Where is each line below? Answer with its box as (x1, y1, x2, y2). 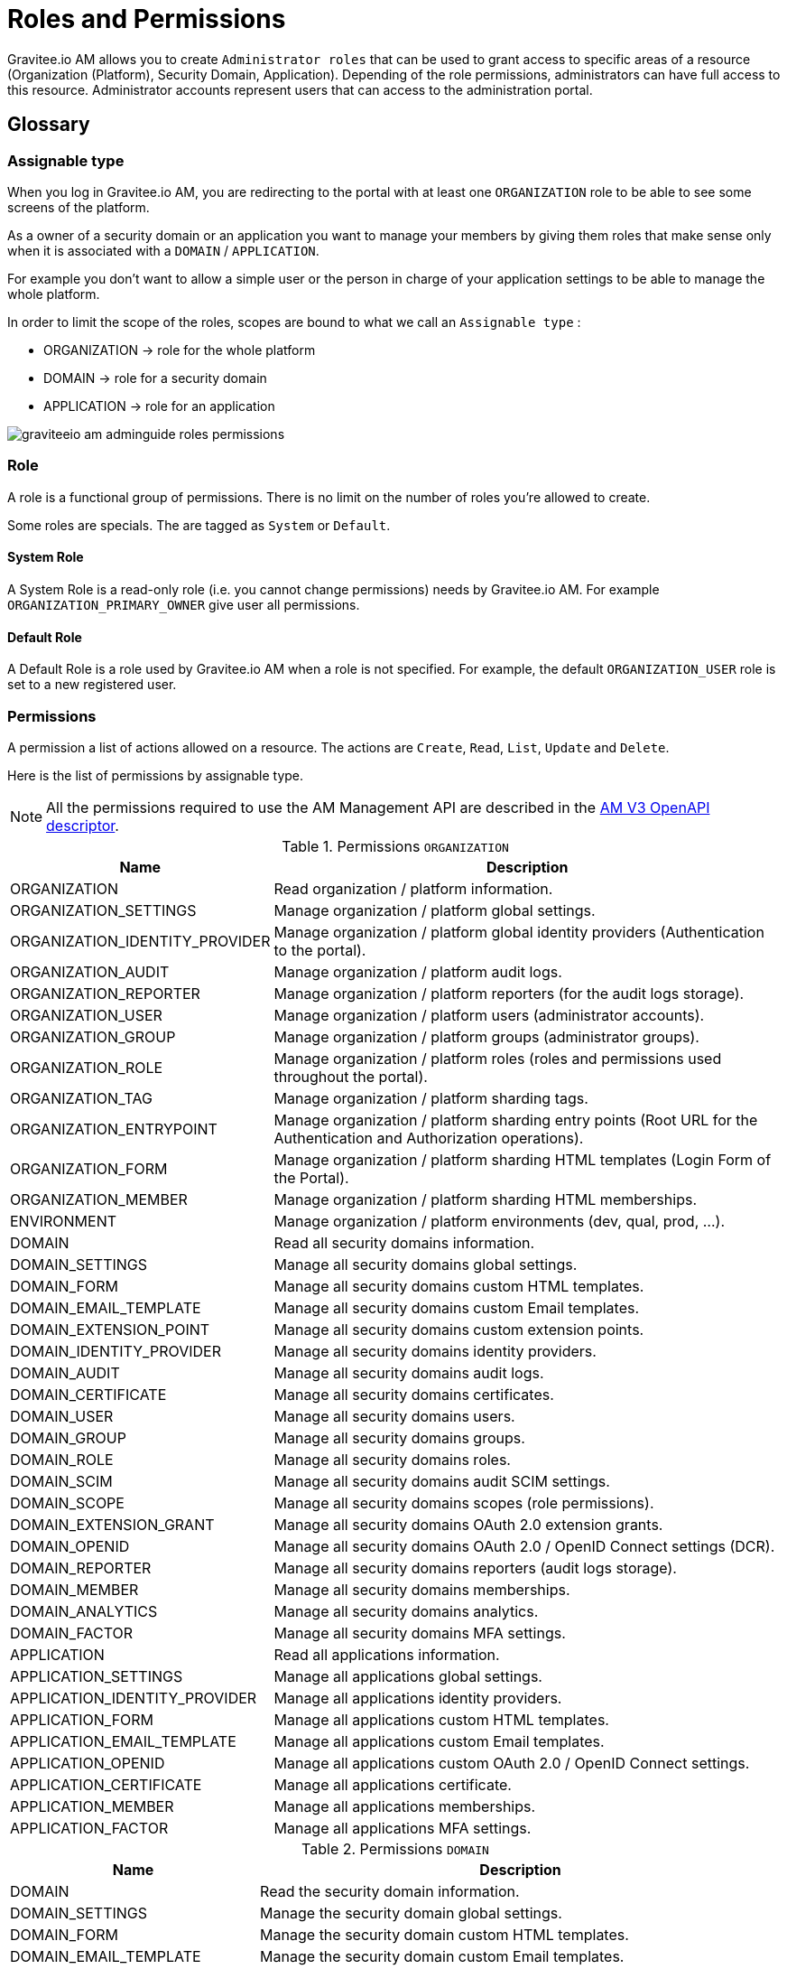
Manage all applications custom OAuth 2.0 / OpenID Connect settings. (273, 1753, 750, 1772)
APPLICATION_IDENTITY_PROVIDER (10, 1688, 257, 1707)
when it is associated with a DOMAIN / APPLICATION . (7, 242, 319, 258)
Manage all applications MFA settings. (273, 1818, 532, 1837)
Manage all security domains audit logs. (273, 1363, 544, 1382)
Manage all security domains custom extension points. (273, 1320, 644, 1339)
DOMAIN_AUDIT (10, 1363, 120, 1382)
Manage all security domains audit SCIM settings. (273, 1471, 610, 1490)
